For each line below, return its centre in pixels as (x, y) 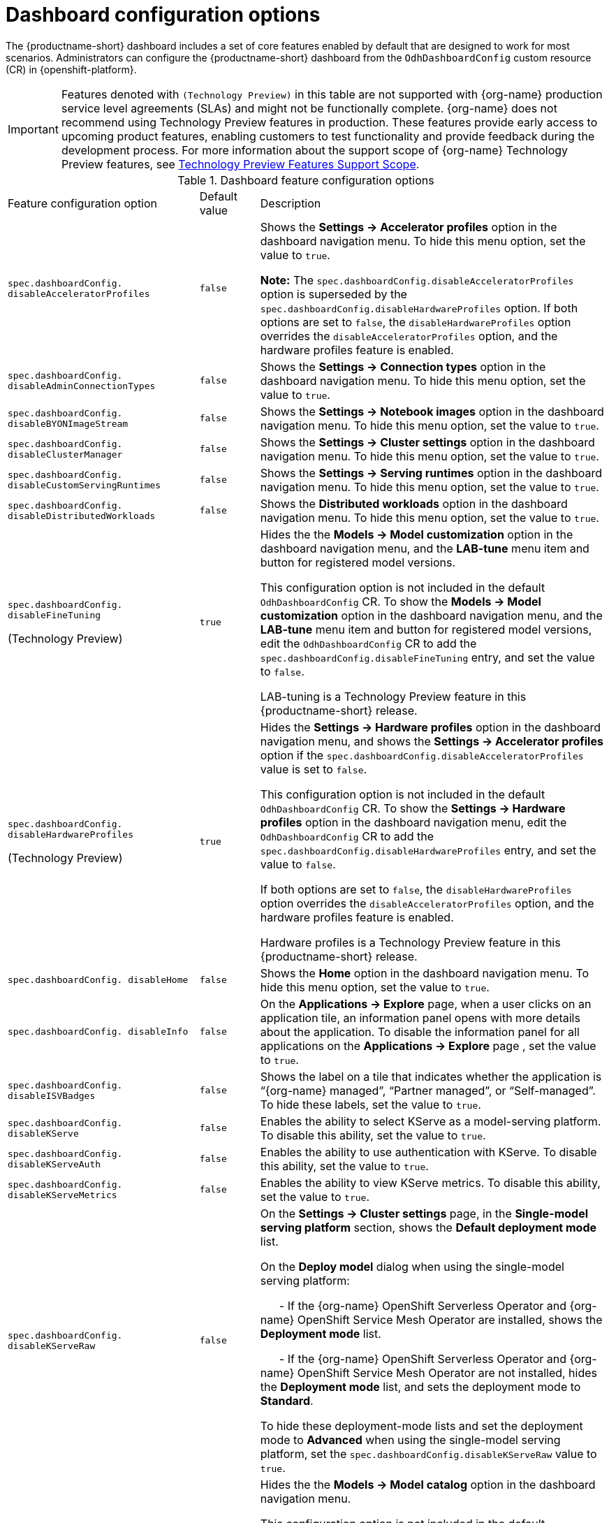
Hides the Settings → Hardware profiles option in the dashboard (431, 727)
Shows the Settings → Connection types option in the (403, 366)
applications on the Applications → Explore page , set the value (428, 1045)
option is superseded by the (333, 294)
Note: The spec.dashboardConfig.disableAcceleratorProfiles (417, 280)
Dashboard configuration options (163, 15)
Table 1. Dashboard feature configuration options (306, 180)
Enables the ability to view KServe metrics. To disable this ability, (430, 1182)
